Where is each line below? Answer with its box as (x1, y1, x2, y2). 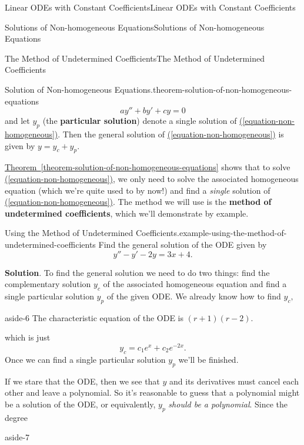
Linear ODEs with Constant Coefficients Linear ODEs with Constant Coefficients (5, 1, 296, 13)
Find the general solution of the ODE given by (98, 238, 267, 250)
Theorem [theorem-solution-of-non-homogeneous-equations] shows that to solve (5, 161, 290, 173)
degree (5, 411, 28, 423)
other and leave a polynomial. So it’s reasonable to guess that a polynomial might (5, 386, 300, 399)
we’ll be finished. (178, 353, 239, 365)
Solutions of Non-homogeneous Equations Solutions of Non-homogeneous (5, 21, 265, 33)
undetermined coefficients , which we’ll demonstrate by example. (5, 207, 249, 219)
